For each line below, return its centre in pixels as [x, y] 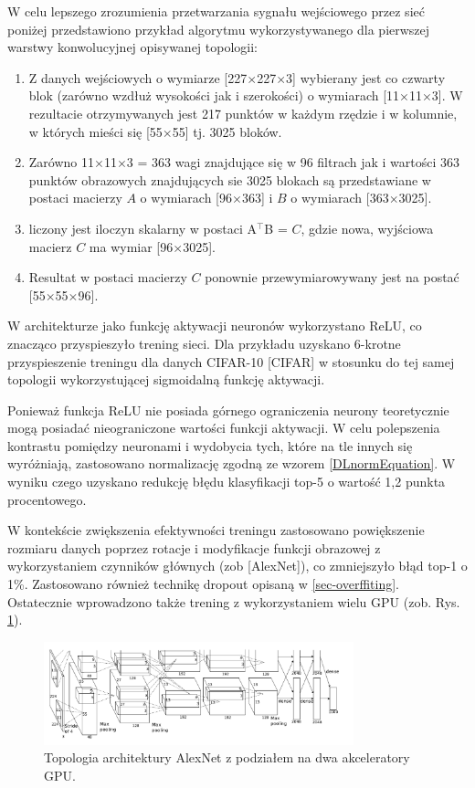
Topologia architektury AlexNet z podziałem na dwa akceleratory [227, 757]
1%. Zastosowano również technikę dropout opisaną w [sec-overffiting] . [203, 584]
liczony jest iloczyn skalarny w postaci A [142, 228]
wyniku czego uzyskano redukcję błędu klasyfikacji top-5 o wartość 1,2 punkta [227, 482]
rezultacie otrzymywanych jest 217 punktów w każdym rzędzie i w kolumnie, [243, 113]
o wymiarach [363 [340, 198]
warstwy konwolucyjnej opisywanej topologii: [132, 47]
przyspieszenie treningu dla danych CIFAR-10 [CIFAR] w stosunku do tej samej [231, 361]
